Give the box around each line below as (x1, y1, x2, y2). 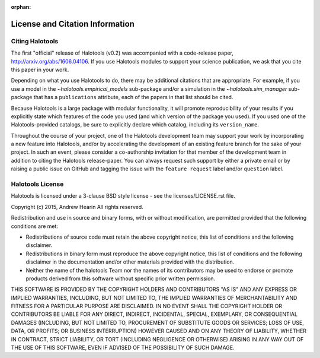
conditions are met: (11, 223, 59, 230)
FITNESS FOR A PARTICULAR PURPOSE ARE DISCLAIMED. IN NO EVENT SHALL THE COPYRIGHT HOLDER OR (11, 303, 283, 310)
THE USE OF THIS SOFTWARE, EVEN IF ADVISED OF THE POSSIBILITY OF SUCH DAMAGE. (11, 344, 235, 351)
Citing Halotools (11, 37, 59, 45)
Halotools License (11, 180, 64, 188)
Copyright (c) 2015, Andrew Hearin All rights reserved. (11, 203, 143, 210)
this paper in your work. (11, 66, 69, 73)
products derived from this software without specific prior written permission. (25, 275, 216, 282)
